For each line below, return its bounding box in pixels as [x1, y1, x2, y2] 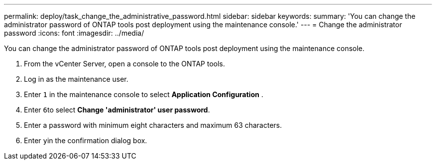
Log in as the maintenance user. [24, 75, 128, 83]
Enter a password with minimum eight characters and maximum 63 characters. [24, 121, 282, 129]
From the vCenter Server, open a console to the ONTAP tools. [24, 59, 225, 68]
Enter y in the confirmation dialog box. [24, 136, 147, 145]
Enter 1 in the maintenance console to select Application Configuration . [24, 90, 263, 99]
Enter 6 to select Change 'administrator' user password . [24, 106, 210, 114]
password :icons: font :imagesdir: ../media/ [4, 29, 144, 37]
